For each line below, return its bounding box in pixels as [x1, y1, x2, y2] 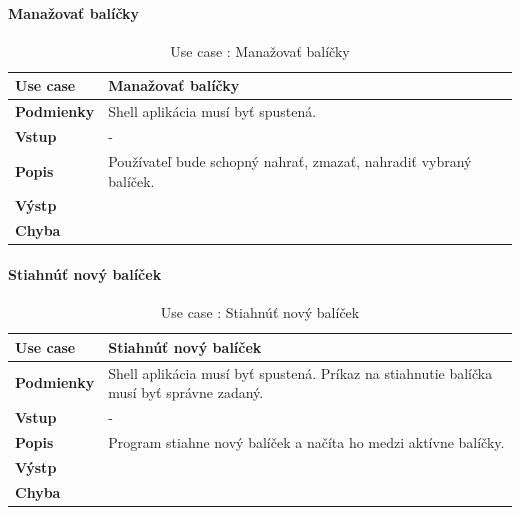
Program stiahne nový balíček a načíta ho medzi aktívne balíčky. [108, 431, 505, 452]
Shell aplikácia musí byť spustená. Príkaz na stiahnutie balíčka [108, 362, 493, 383]
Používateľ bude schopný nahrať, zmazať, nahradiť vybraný [108, 150, 472, 171]
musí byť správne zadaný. [108, 382, 264, 403]
